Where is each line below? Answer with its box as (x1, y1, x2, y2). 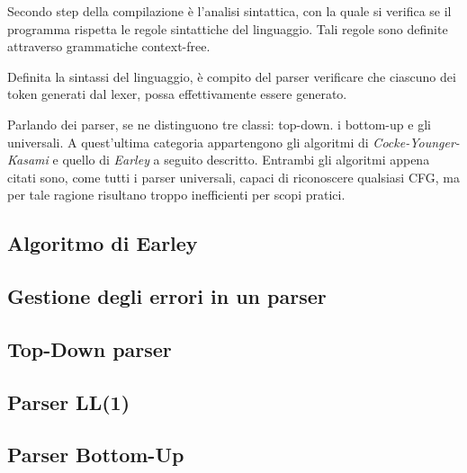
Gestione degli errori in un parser (7, 282, 327, 310)
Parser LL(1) (7, 388, 130, 415)
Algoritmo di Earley (7, 229, 198, 257)
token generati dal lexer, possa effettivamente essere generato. (7, 85, 347, 103)
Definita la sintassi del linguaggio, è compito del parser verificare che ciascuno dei (7, 67, 456, 85)
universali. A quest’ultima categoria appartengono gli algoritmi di (7, 132, 369, 151)
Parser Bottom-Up (7, 441, 184, 469)
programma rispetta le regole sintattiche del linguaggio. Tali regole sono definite (7, 19, 448, 38)
